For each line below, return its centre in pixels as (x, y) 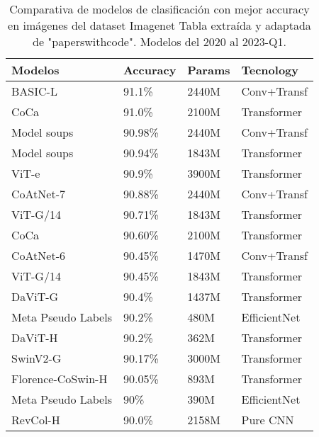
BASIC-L (34, 91)
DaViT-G (35, 296)
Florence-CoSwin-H (60, 379)
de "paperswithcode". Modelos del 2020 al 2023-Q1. (159, 41)
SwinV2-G (37, 358)
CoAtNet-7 (38, 194)
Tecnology (270, 70)
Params (209, 70)
